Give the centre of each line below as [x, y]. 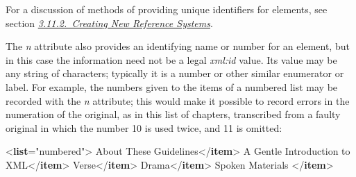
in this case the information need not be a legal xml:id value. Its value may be [171, 59]
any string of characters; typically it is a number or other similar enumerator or [175, 73]
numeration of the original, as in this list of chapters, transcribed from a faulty [173, 114]
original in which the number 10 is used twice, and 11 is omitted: [144, 127]
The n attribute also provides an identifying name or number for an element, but [178, 46]
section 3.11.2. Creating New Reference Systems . [109, 23]
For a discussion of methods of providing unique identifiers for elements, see [167, 9]
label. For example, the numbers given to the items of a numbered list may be [172, 86]
